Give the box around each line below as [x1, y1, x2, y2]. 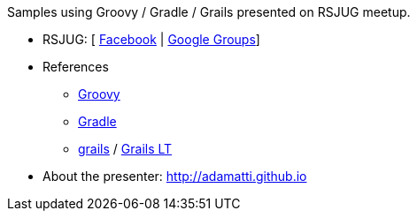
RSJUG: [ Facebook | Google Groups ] [42, 32, 260, 47]
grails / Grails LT [78, 141, 173, 156]
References [42, 59, 109, 74]
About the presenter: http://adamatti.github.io [42, 169, 307, 184]
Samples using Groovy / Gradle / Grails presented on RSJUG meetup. [7, 4, 411, 19]
